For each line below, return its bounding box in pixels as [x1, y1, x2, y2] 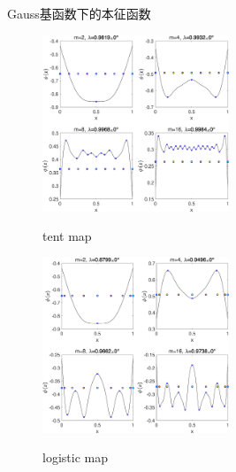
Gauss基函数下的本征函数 [7, 4, 151, 22]
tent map [42, 227, 92, 245]
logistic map [42, 448, 108, 467]
